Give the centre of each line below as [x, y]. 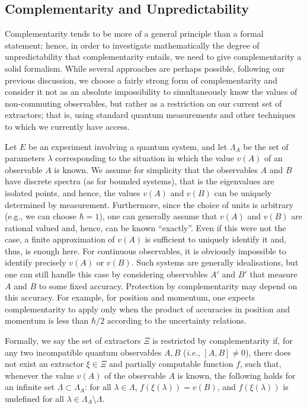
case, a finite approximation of [60, 239]
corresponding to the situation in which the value [145, 158]
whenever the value [40, 375]
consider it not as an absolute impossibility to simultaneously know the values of [151, 92]
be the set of [266, 146]
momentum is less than [47, 320]
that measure [274, 274]
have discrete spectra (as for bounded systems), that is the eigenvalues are [140, 181]
